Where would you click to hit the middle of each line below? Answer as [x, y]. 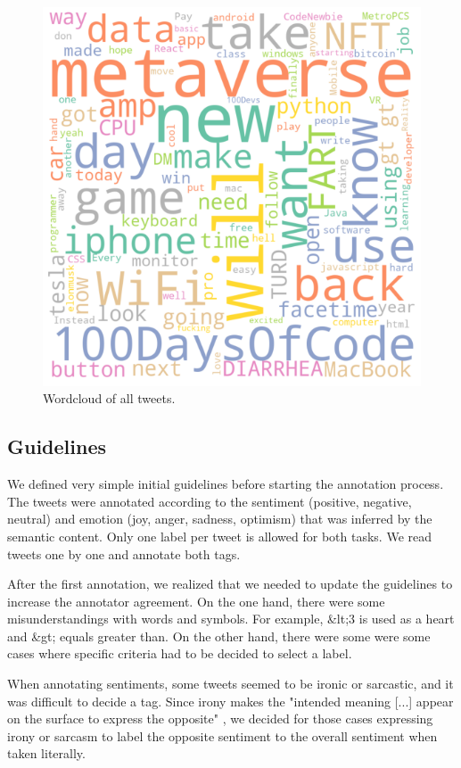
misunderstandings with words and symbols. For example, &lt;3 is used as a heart [231, 619]
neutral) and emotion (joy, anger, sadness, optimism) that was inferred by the [220, 519]
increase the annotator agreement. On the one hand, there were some [196, 601]
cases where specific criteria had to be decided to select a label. [180, 653]
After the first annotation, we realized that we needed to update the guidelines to [230, 584]
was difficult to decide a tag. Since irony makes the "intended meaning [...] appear [230, 701]
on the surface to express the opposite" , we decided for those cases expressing [220, 718]
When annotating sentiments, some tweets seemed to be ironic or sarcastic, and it [230, 684]
